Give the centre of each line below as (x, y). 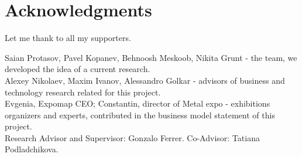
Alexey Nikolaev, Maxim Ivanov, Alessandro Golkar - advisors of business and (145, 80)
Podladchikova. (32, 149)
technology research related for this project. (83, 92)
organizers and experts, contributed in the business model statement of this (140, 115)
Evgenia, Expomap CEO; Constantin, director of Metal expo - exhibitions (138, 103)
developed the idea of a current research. (78, 69)
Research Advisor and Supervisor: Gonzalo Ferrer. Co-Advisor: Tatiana (132, 137)
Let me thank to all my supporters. (68, 38)
